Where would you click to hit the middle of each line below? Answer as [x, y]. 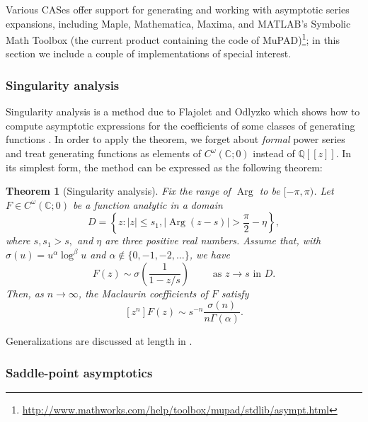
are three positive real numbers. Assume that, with [213, 240]
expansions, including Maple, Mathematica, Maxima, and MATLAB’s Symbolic [178, 23]
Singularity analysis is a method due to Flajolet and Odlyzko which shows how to [183, 112]
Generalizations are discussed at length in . [99, 341]
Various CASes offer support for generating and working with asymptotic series [178, 9]
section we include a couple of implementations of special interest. [149, 53]
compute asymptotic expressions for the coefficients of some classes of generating [180, 125]
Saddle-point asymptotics [79, 372]
